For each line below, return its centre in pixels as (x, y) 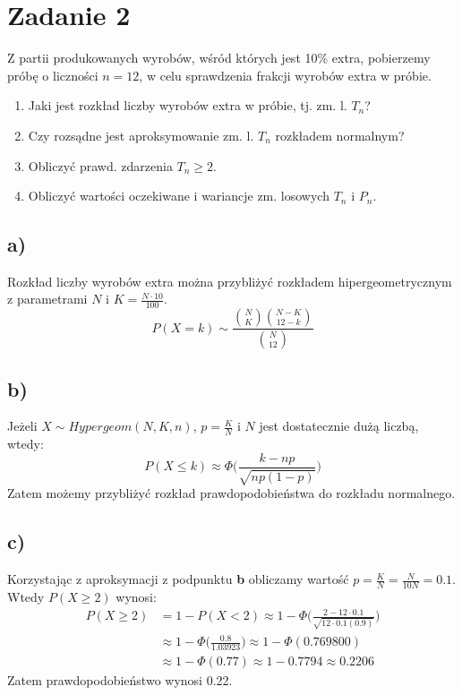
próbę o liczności (53, 75)
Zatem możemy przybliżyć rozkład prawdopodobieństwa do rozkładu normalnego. (231, 493)
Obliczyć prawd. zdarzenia (100, 165)
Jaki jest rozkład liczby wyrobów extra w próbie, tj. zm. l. (188, 105)
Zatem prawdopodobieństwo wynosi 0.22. (120, 680)
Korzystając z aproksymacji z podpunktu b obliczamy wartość (178, 579)
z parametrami (47, 299)
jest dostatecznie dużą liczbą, (339, 426)
